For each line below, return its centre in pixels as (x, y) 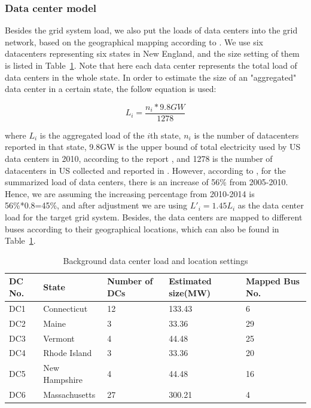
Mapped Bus (273, 281)
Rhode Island (68, 353)
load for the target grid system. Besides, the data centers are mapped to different (154, 217)
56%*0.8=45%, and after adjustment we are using (96, 205)
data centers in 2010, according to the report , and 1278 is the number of (139, 159)
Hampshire (63, 379)
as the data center (271, 205)
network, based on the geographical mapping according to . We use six (134, 42)
